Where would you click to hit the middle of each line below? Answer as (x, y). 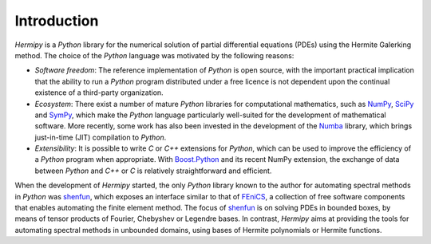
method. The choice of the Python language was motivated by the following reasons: (154, 55)
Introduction (57, 21)
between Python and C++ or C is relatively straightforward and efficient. (153, 171)
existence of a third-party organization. (99, 92)
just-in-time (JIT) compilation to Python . (101, 137)
